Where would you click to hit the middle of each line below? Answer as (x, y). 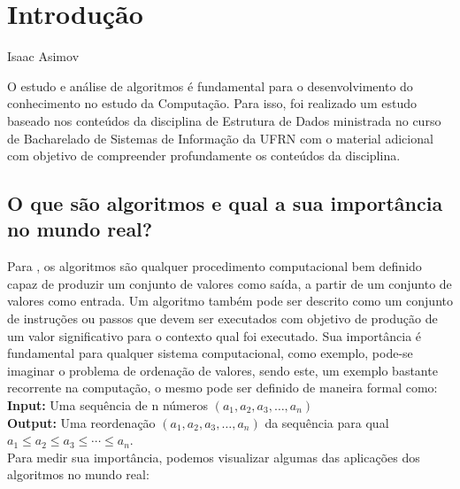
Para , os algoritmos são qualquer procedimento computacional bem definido (215, 266)
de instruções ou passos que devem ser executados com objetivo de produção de (222, 318)
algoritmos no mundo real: (78, 474)
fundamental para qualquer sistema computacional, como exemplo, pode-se (210, 353)
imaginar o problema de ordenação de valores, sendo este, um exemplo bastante (222, 370)
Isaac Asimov (43, 56)
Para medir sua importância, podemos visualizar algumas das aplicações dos (214, 457)
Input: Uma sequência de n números (108, 405)
